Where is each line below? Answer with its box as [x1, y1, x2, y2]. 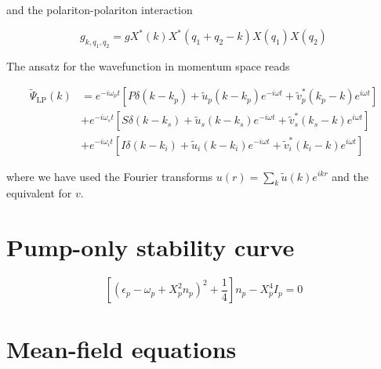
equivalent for [6, 185, 72, 201]
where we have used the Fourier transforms [6, 168, 213, 184]
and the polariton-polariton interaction [6, 2, 193, 17]
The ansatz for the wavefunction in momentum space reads [6, 57, 290, 74]
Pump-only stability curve [6, 231, 295, 263]
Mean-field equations [6, 333, 237, 365]
